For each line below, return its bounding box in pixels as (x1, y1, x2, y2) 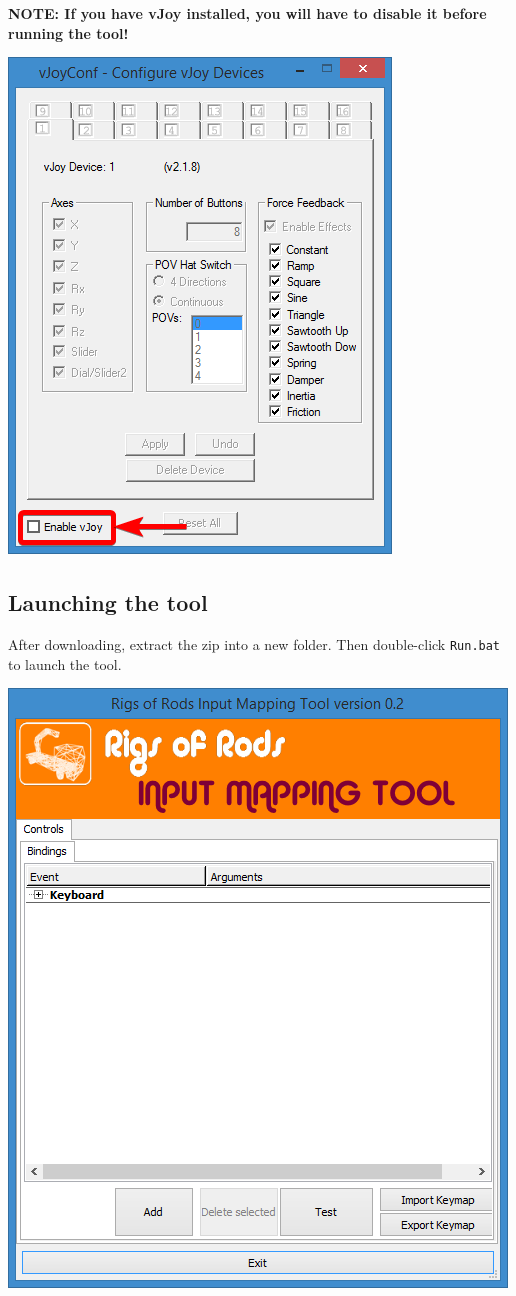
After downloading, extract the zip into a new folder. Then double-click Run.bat (8, 633, 501, 654)
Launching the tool (8, 587, 208, 618)
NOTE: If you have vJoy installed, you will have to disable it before (8, 3, 487, 23)
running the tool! (8, 22, 129, 43)
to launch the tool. (8, 653, 122, 674)
